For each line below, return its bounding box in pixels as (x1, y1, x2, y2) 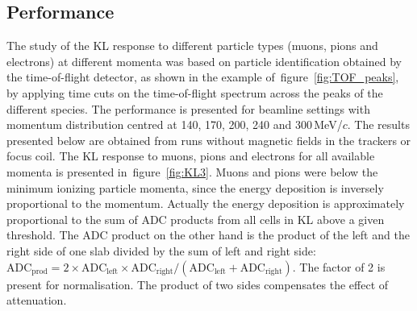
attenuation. (6, 292, 67, 309)
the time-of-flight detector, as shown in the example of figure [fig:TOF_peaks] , (6, 68, 399, 85)
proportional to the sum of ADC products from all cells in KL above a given (6, 210, 385, 227)
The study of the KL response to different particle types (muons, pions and (6, 37, 378, 54)
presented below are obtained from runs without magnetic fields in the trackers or (6, 131, 411, 148)
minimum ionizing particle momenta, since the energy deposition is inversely (6, 179, 384, 196)
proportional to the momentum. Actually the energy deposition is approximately (6, 195, 405, 212)
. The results (347, 116, 410, 133)
